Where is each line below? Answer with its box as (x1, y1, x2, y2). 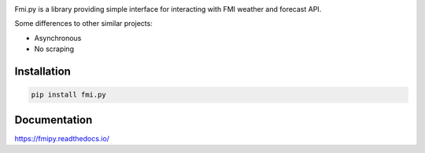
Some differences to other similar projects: (14, 19, 153, 28)
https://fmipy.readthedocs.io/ (14, 133, 110, 143)
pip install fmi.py (31, 90, 106, 100)
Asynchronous (34, 33, 82, 42)
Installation (14, 64, 71, 78)
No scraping (34, 44, 75, 54)
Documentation (14, 113, 93, 126)
